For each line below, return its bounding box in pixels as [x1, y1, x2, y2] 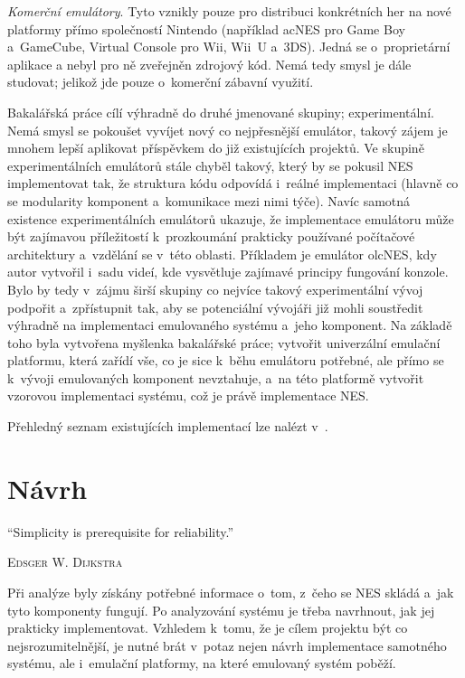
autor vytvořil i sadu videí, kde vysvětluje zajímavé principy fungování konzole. [7, 262, 449, 281]
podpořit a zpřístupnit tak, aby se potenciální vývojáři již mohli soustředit [7, 297, 423, 316]
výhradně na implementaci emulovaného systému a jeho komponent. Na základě [7, 315, 452, 334]
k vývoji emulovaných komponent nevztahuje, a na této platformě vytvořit [7, 368, 424, 387]
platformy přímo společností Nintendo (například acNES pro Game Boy [7, 19, 405, 38]
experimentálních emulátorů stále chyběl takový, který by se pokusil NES [7, 155, 413, 174]
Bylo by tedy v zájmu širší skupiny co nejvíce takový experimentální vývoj [7, 279, 423, 298]
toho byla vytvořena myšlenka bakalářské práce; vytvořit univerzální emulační [7, 333, 441, 352]
